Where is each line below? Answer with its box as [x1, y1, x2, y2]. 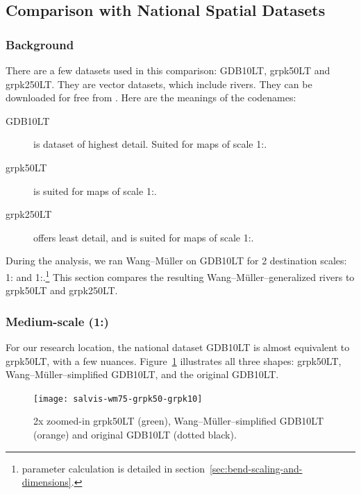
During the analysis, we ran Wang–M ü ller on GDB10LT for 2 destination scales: [6, 253, 347, 268]
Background [6, 35, 74, 53]
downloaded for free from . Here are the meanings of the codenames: [6, 90, 296, 105]
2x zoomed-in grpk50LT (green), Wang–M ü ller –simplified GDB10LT [33, 414, 324, 428]
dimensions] [22, 475, 72, 489]
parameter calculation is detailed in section [22, 461, 205, 475]
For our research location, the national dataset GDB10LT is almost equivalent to [6, 340, 350, 354]
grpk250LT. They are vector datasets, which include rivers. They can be [6, 76, 312, 91]
